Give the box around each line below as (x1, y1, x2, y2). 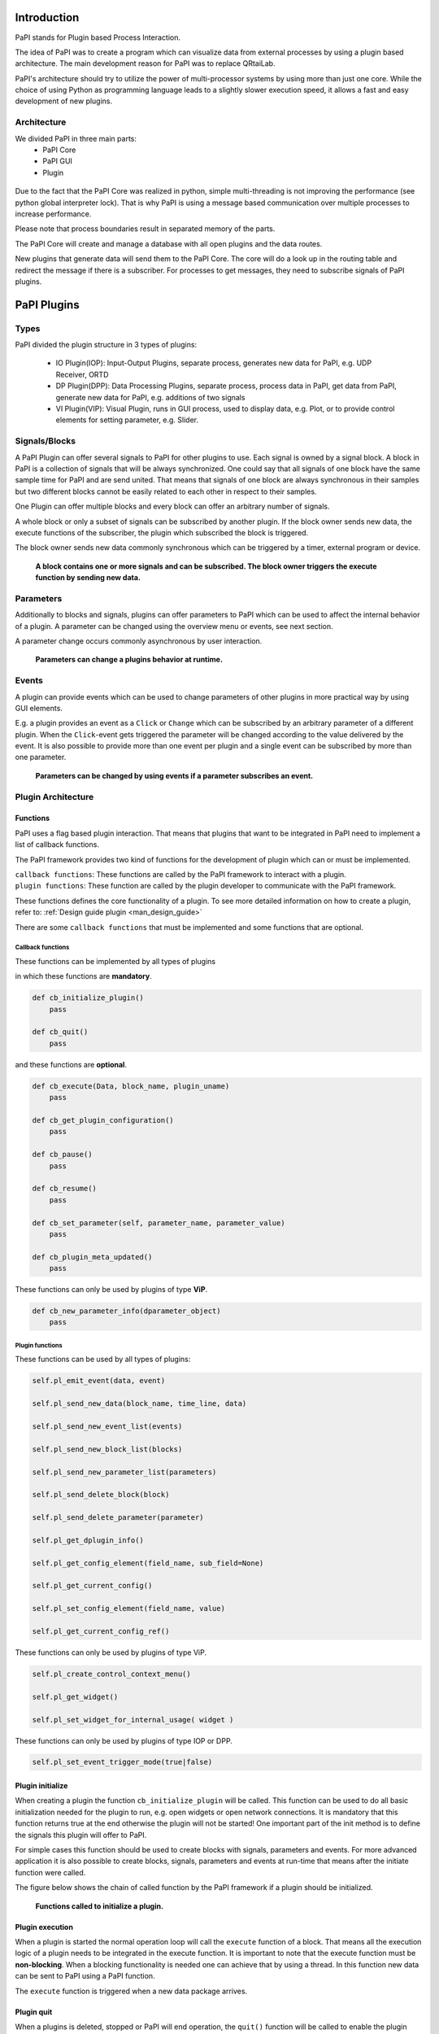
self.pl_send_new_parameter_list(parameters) (32, 1467, 217, 1477)
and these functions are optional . (15, 1059, 128, 1069)
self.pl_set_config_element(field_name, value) (32, 1604, 225, 1613)
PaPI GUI (42, 156, 73, 166)
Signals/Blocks (15, 435, 76, 447)
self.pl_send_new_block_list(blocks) (32, 1444, 183, 1454)
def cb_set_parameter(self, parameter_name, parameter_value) (32, 1218, 285, 1228)
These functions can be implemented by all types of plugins (15, 956, 215, 966)
